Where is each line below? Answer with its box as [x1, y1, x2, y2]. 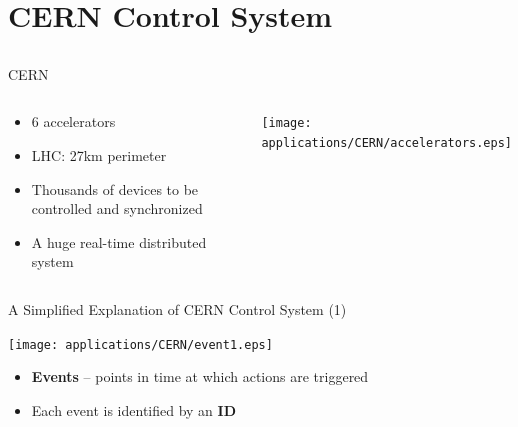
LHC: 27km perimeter [31, 144, 167, 165]
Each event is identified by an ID [31, 399, 237, 420]
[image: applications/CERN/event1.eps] [8, 337, 273, 352]
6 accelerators [31, 111, 116, 132]
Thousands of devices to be [31, 178, 199, 199]
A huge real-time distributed [31, 231, 207, 252]
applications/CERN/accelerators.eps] [261, 136, 513, 151]
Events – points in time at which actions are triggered [31, 366, 369, 387]
